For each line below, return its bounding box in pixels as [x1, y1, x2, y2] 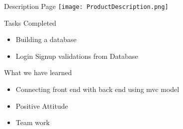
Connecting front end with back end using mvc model [15, 84, 180, 94]
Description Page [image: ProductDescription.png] [4, 1, 169, 11]
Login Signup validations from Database [15, 50, 138, 61]
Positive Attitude [15, 100, 68, 111]
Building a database [15, 34, 77, 44]
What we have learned [4, 67, 72, 78]
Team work [15, 117, 50, 128]
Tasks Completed [4, 17, 57, 28]
